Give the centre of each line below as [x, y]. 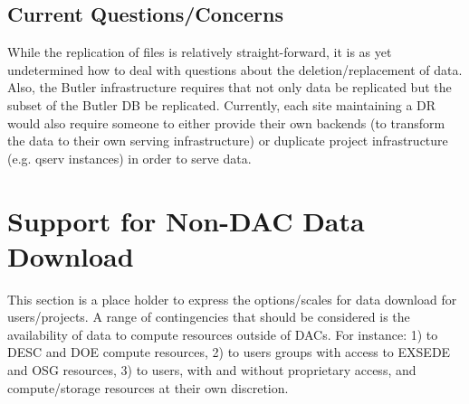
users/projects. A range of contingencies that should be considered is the [209, 317]
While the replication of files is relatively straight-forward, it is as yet [200, 52]
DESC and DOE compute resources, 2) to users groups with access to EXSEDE [229, 352]
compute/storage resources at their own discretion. [148, 387]
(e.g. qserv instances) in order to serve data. [129, 158]
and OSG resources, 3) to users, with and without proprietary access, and [212, 370]
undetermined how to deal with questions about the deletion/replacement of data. [235, 69]
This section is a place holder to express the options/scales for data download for [232, 299]
